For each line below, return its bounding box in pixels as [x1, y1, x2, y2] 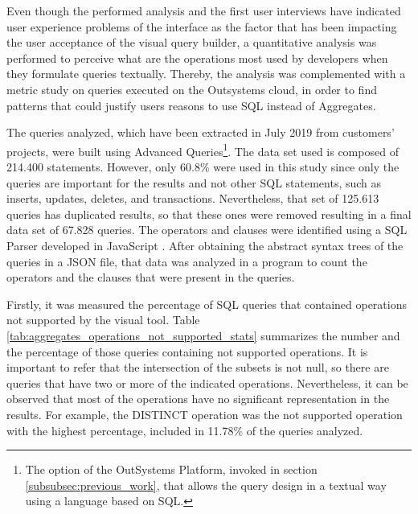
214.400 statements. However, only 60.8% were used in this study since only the [6, 158, 400, 175]
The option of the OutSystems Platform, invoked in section [25, 461, 318, 478]
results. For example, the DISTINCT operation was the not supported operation [6, 405, 403, 422]
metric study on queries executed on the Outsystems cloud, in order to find [6, 80, 377, 97]
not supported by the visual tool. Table [6, 311, 200, 328]
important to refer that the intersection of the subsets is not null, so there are [6, 359, 389, 376]
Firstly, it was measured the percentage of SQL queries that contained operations [6, 295, 407, 312]
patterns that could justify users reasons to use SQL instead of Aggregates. [6, 97, 376, 113]
